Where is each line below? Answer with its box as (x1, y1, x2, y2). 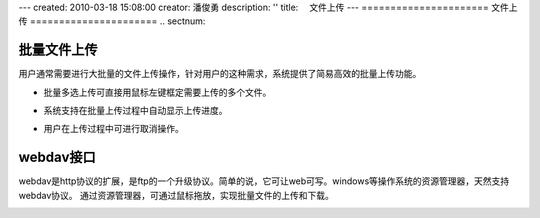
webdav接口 (18, 149, 96, 166)
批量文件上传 (18, 41, 98, 59)
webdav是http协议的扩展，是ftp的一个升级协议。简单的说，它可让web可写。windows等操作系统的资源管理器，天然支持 (18, 175, 510, 187)
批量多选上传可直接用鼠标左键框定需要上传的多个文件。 (43, 86, 272, 98)
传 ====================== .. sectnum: (18, 15, 206, 27)
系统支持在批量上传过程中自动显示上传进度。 (43, 105, 228, 117)
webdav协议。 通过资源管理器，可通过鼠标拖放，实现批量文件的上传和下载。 (18, 189, 334, 201)
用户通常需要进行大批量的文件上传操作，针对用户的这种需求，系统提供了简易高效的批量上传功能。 (18, 68, 422, 80)
